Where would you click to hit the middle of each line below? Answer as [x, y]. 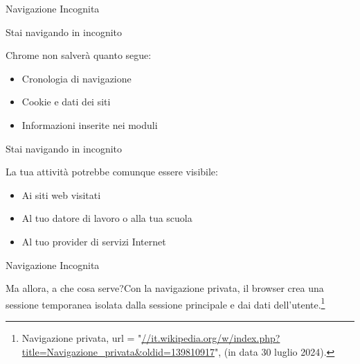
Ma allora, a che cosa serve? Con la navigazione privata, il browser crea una [165, 288]
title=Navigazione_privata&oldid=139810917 [118, 351]
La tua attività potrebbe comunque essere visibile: [112, 172]
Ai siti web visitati [61, 194]
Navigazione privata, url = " [82, 337]
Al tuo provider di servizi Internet [94, 241]
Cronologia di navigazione [76, 78]
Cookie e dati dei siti [66, 102]
